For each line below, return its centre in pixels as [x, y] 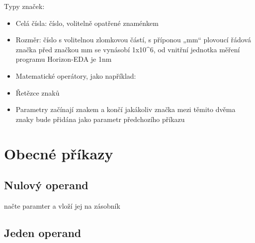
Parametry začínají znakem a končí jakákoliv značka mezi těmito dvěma [126, 109]
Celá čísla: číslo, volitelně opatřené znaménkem [87, 23]
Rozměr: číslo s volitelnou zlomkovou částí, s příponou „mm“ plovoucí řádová [133, 40]
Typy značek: [24, 6]
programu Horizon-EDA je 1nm [64, 59]
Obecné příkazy [59, 153]
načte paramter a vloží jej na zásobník [62, 205]
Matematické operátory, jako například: [76, 75]
